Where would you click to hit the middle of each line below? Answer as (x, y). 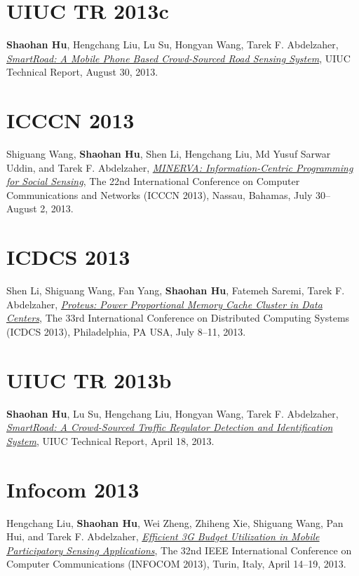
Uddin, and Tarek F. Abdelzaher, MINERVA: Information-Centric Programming (180, 167)
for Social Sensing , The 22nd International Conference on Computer (153, 181)
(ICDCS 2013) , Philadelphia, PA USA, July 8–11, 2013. (126, 331)
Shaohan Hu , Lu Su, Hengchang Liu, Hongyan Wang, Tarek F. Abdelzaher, (172, 413)
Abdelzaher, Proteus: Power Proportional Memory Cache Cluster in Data (164, 304)
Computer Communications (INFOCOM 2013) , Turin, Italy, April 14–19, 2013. (176, 564)
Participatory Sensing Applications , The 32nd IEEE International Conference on (179, 550)
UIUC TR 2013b (89, 379)
